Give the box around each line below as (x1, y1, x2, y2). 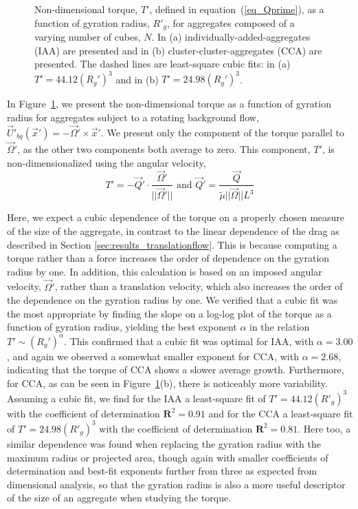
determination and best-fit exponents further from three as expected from (7, 464, 317, 478)
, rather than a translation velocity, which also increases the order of (54, 279, 343, 293)
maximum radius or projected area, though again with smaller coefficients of (7, 450, 328, 464)
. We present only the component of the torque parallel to (100, 125, 344, 139)
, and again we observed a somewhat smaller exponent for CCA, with (7, 349, 299, 363)
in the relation (249, 320, 310, 334)
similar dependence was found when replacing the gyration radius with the (7, 436, 321, 450)
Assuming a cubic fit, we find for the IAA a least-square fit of (7, 391, 266, 405)
